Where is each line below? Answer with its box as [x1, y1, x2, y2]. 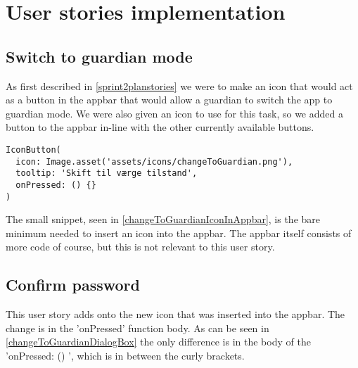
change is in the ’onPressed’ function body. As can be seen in [6, 320, 269, 335]
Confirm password [6, 274, 140, 296]
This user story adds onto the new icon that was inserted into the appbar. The [6, 307, 345, 322]
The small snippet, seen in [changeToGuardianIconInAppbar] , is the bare [6, 212, 321, 227]
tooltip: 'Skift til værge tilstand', [15, 168, 198, 179]
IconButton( [6, 144, 61, 155]
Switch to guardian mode [6, 45, 193, 67]
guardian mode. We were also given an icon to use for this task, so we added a [6, 106, 343, 120]
